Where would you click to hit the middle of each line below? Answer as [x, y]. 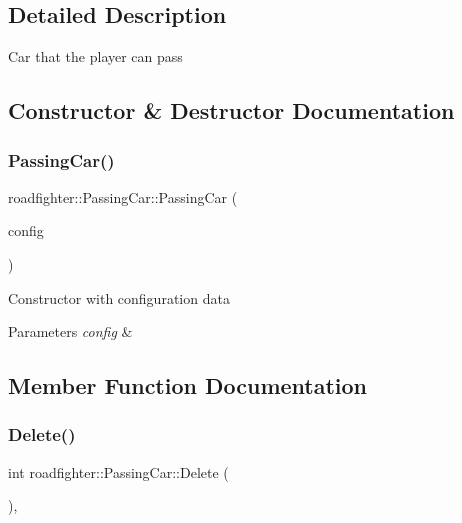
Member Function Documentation [188, 385]
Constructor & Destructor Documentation [231, 110]
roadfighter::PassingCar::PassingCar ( [123, 196]
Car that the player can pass [95, 56]
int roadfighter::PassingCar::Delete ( [118, 471]
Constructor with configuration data [119, 297]
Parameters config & [70, 331]
